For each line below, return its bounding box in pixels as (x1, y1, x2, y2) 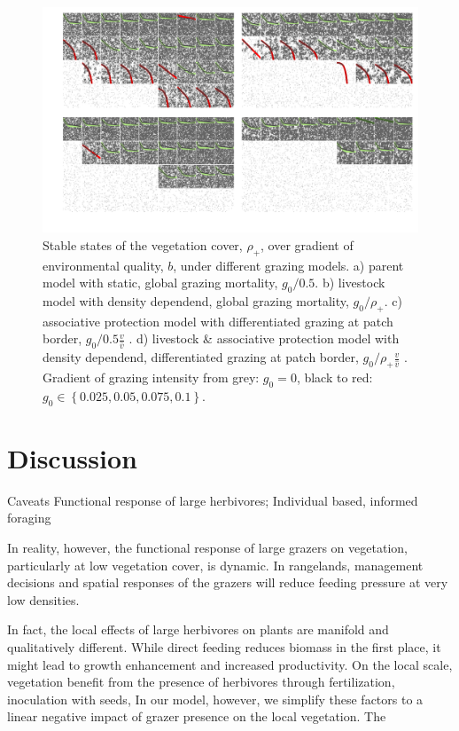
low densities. (7, 590, 80, 609)
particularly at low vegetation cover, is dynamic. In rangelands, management (7, 555, 424, 574)
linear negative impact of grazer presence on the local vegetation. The (7, 707, 386, 726)
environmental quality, (43, 255, 164, 274)
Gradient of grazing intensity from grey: (43, 368, 260, 387)
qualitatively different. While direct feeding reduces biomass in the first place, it (7, 637, 441, 656)
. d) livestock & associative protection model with (128, 329, 400, 348)
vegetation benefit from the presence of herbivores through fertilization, (7, 672, 395, 691)
